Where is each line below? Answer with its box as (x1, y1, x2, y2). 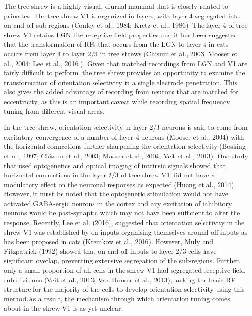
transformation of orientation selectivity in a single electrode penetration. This (4, 77, 237, 87)
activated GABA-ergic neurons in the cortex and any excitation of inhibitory (4, 198, 232, 208)
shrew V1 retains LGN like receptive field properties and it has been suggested (4, 29, 237, 39)
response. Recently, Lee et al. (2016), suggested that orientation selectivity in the (4, 217, 245, 228)
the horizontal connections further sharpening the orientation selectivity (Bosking (4, 141, 246, 151)
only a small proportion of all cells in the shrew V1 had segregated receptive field (4, 265, 245, 275)
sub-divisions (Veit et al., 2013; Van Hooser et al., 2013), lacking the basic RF (4, 274, 236, 284)
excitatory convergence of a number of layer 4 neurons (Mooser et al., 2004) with (4, 131, 244, 141)
